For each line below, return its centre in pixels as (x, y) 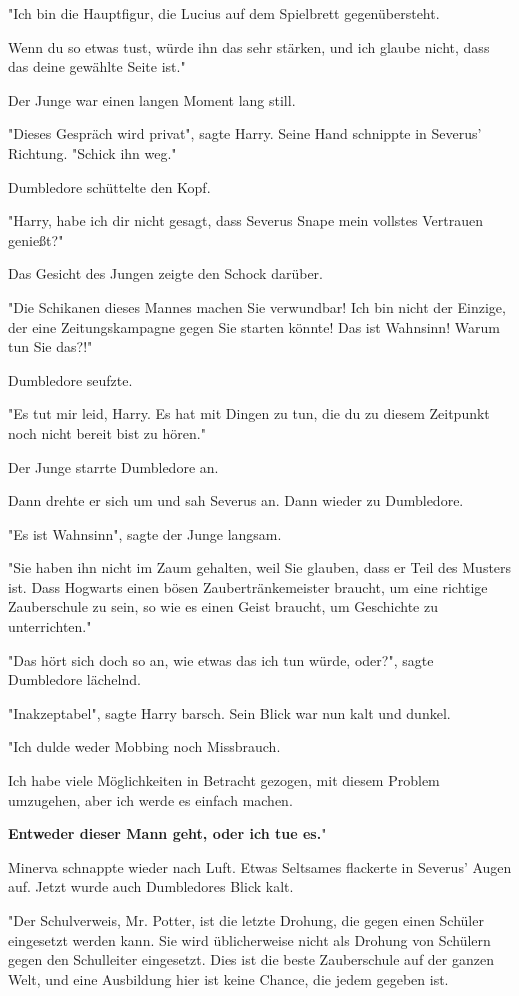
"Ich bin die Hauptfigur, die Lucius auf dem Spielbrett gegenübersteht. (224, 13)
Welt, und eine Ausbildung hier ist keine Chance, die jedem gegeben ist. (228, 978)
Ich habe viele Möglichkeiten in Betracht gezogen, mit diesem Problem (224, 780)
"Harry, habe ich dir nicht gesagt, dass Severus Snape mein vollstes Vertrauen (245, 220)
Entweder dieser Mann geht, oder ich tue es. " (167, 833)
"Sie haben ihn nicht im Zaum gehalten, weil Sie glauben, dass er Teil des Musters (260, 567)
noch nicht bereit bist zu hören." (107, 432)
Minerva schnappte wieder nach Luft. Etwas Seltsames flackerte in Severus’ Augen (260, 866)
